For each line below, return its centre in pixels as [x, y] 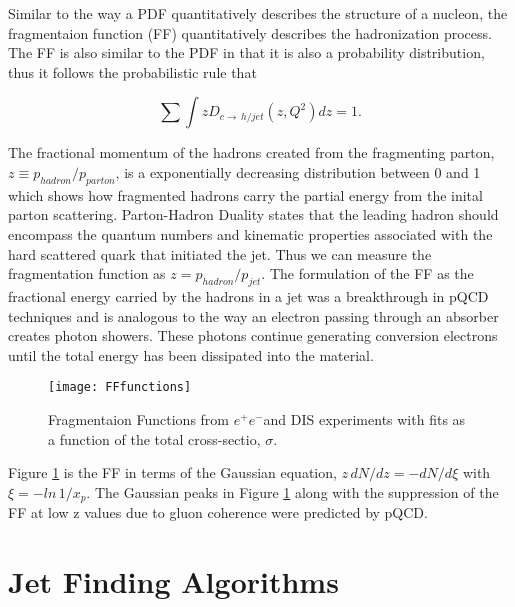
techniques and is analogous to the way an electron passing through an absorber [253, 315]
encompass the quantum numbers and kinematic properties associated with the [250, 233]
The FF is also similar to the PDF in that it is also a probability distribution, [246, 52]
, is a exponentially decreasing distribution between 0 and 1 [298, 171]
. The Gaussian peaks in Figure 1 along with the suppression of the [292, 491]
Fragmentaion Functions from [139, 418]
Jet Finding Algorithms [173, 580]
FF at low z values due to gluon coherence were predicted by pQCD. [218, 512]
